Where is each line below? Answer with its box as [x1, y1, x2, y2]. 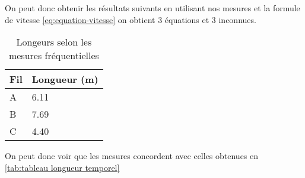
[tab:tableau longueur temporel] [5, 161, 120, 173]
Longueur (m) [31, 72, 99, 86]
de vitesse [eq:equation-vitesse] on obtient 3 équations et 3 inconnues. [5, 13, 256, 25]
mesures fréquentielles [8, 48, 99, 63]
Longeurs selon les [16, 35, 92, 49]
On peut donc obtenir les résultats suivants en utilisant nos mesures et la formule [5, 2, 300, 14]
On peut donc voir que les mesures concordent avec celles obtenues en [5, 150, 259, 162]
